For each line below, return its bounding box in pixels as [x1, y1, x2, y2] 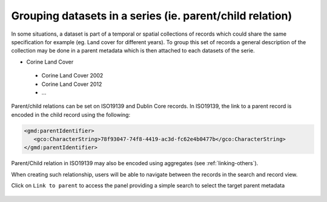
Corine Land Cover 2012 [41, 80, 102, 88]
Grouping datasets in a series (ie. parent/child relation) [11, 9, 292, 22]
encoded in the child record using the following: [11, 111, 130, 118]
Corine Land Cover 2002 [41, 72, 104, 79]
